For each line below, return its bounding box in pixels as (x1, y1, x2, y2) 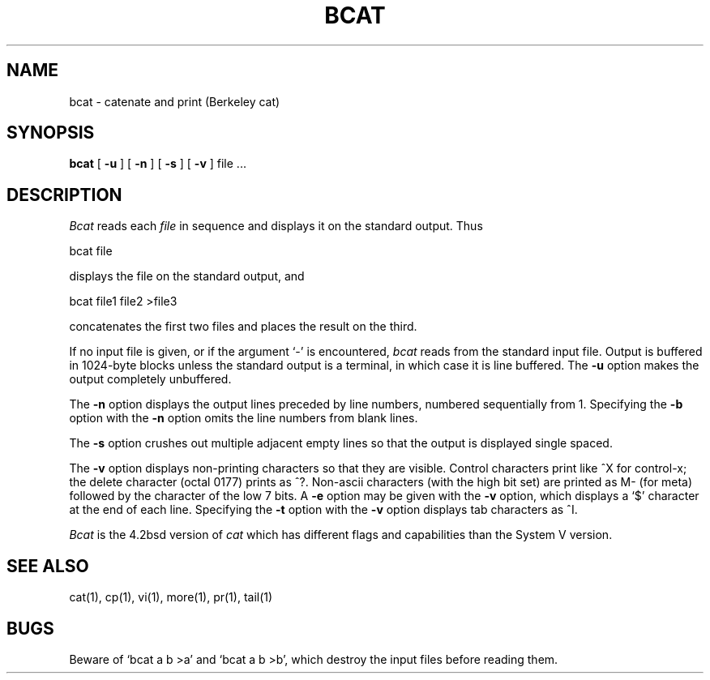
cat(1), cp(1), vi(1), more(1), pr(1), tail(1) (69, 590, 273, 605)
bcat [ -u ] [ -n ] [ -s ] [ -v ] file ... (69, 156, 246, 171)
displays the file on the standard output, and (69, 269, 305, 284)
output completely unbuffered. (69, 372, 232, 387)
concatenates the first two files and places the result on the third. (69, 319, 417, 334)
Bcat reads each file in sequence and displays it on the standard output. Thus (69, 219, 483, 233)
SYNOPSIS (6, 122, 95, 143)
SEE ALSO (6, 555, 89, 576)
